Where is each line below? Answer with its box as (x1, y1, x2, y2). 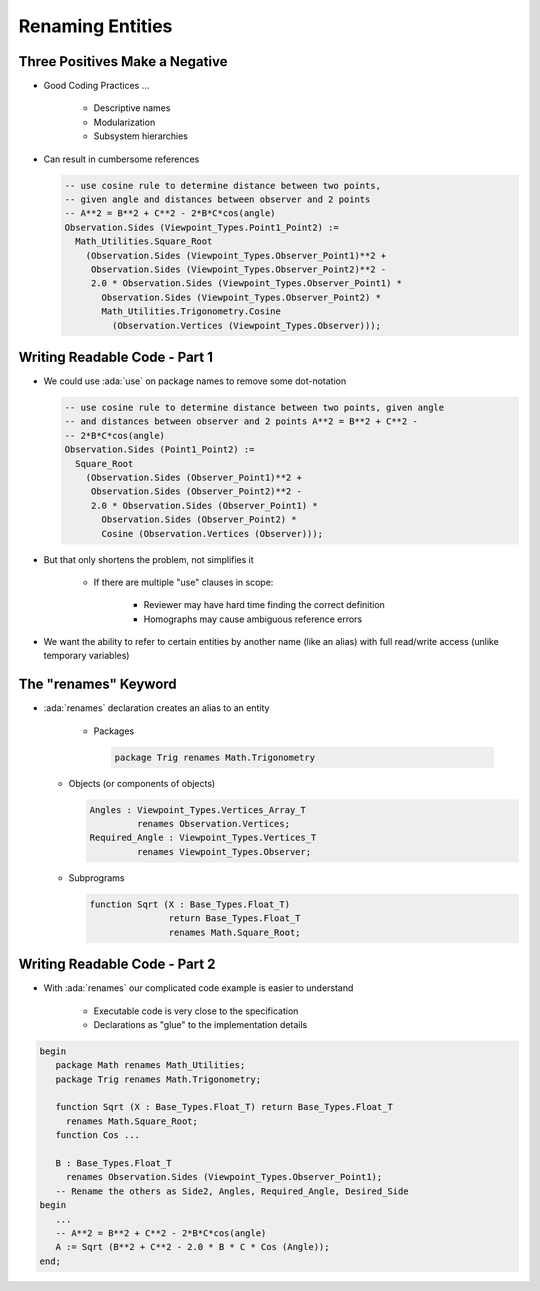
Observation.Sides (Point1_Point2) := (64, 444, 255, 455)
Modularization (93, 116, 156, 128)
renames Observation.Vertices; (136, 818, 290, 830)
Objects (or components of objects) (68, 777, 216, 789)
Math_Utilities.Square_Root (75, 236, 213, 247)
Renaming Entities (18, 15, 173, 37)
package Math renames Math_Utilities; (55, 1060, 246, 1071)
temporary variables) (43, 650, 130, 662)
